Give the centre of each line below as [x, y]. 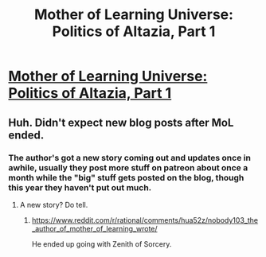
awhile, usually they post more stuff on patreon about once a [128, 167]
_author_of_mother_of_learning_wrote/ [94, 228]
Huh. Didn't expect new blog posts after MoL [121, 122]
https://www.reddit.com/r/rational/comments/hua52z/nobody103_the [145, 220]
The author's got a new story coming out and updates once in [129, 158]
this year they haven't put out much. [80, 187]
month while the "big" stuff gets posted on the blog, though [126, 177]
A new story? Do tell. [54, 204]
